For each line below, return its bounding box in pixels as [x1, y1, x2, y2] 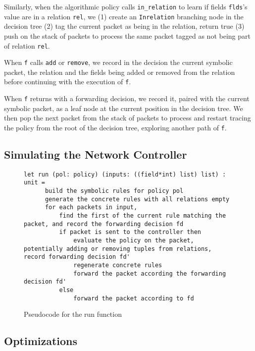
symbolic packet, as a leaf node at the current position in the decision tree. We [4, 103, 243, 113]
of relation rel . [4, 40, 50, 51]
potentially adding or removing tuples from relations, [24, 245, 212, 252]
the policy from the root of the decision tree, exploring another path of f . [4, 122, 227, 132]
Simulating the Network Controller [4, 146, 187, 162]
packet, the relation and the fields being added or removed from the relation [4, 66, 235, 77]
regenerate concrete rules [73, 261, 162, 269]
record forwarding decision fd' [24, 253, 130, 261]
